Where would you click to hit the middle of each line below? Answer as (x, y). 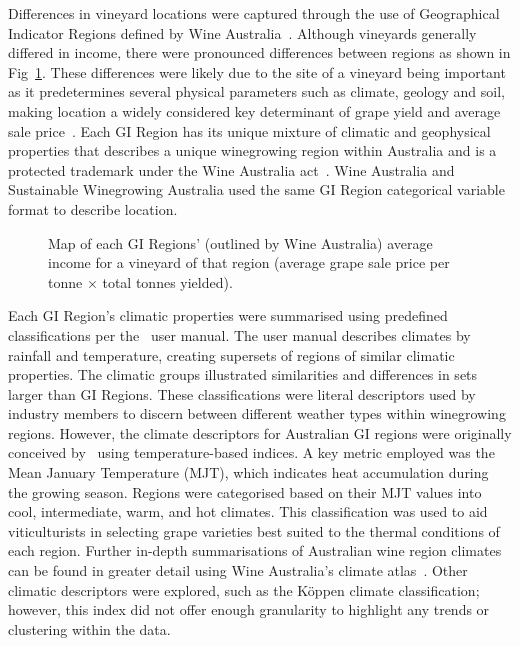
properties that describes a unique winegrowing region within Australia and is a (252, 150)
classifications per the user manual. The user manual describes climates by (239, 334)
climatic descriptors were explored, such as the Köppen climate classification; (244, 589)
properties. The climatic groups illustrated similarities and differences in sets (243, 374)
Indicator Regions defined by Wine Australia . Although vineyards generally (242, 32)
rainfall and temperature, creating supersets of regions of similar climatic (231, 354)
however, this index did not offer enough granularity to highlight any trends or (249, 609)
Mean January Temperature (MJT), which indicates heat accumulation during (248, 472)
